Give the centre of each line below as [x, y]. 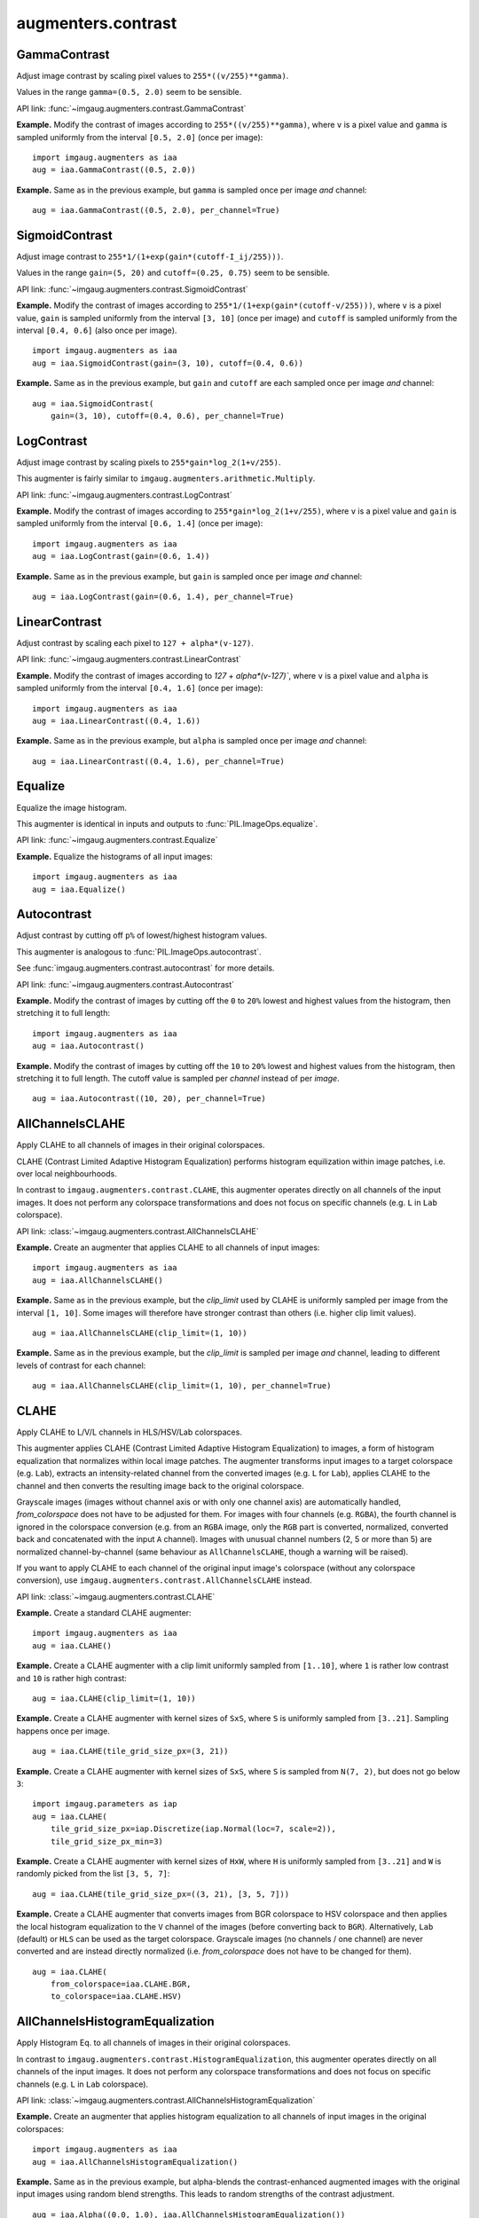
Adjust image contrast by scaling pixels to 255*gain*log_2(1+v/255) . [149, 462]
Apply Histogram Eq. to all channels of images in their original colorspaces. [153, 2043]
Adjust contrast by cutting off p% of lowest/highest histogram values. [142, 935]
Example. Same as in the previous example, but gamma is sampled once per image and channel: [192, 190]
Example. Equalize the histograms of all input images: [114, 856]
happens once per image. [63, 1731]
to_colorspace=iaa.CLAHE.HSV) [116, 1997]
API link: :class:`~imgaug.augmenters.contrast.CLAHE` [116, 1596]
